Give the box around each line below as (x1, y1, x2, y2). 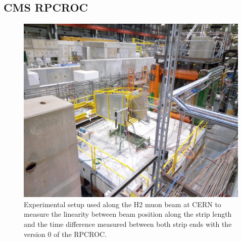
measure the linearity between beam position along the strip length (24, 209, 232, 219)
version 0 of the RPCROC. (24, 228, 107, 239)
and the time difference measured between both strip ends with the (24, 218, 232, 229)
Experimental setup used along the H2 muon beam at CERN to (24, 199, 221, 209)
